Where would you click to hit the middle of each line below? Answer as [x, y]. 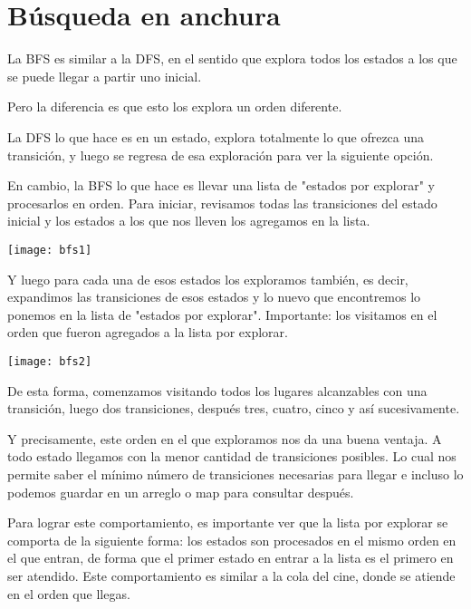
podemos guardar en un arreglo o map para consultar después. [181, 492]
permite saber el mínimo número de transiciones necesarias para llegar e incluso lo [235, 474]
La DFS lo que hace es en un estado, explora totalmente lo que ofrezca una [216, 136]
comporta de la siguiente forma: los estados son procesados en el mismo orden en [232, 540]
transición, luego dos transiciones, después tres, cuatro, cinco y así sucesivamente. [234, 408]
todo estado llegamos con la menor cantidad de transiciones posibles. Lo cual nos [232, 456]
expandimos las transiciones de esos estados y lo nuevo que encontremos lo [214, 297]
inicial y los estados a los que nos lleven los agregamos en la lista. [189, 221]
